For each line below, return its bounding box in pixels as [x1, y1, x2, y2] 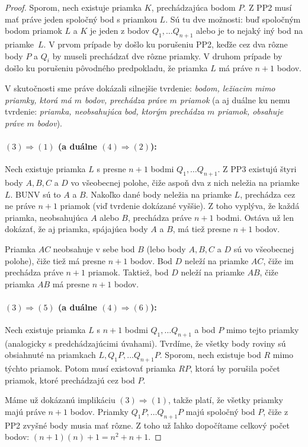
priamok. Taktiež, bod [88, 266, 169, 278]
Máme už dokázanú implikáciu [5, 394, 115, 406]
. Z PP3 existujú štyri [217, 163, 297, 175]
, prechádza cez [240, 188, 296, 200]
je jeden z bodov [89, 24, 150, 37]
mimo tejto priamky [226, 324, 299, 336]
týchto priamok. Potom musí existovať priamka [5, 362, 176, 375]
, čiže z [263, 405, 288, 418]
